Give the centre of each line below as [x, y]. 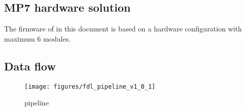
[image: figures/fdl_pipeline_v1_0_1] [90, 86]
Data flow [30, 66]
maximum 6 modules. [38, 38]
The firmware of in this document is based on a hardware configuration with [123, 29]
